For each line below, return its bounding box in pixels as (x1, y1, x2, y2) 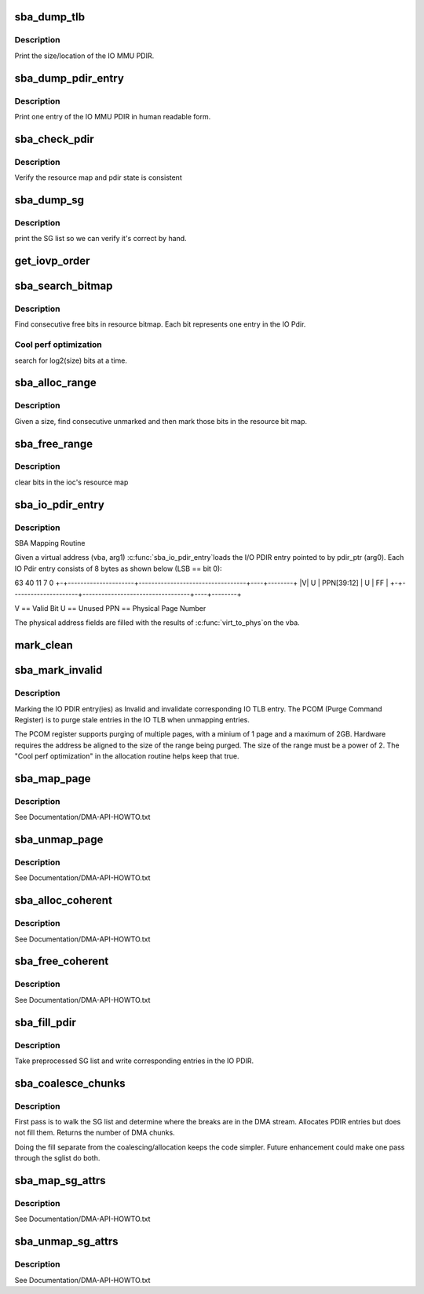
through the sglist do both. (14, 1153, 101, 1163)
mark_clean (14, 638, 74, 652)
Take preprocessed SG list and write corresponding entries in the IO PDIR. (14, 1056, 254, 1066)
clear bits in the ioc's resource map (14, 477, 129, 487)
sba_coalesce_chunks (14, 1077, 126, 1090)
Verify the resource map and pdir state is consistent (14, 173, 182, 182)
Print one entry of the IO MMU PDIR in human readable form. (14, 111, 211, 121)
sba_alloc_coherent (14, 894, 113, 907)
